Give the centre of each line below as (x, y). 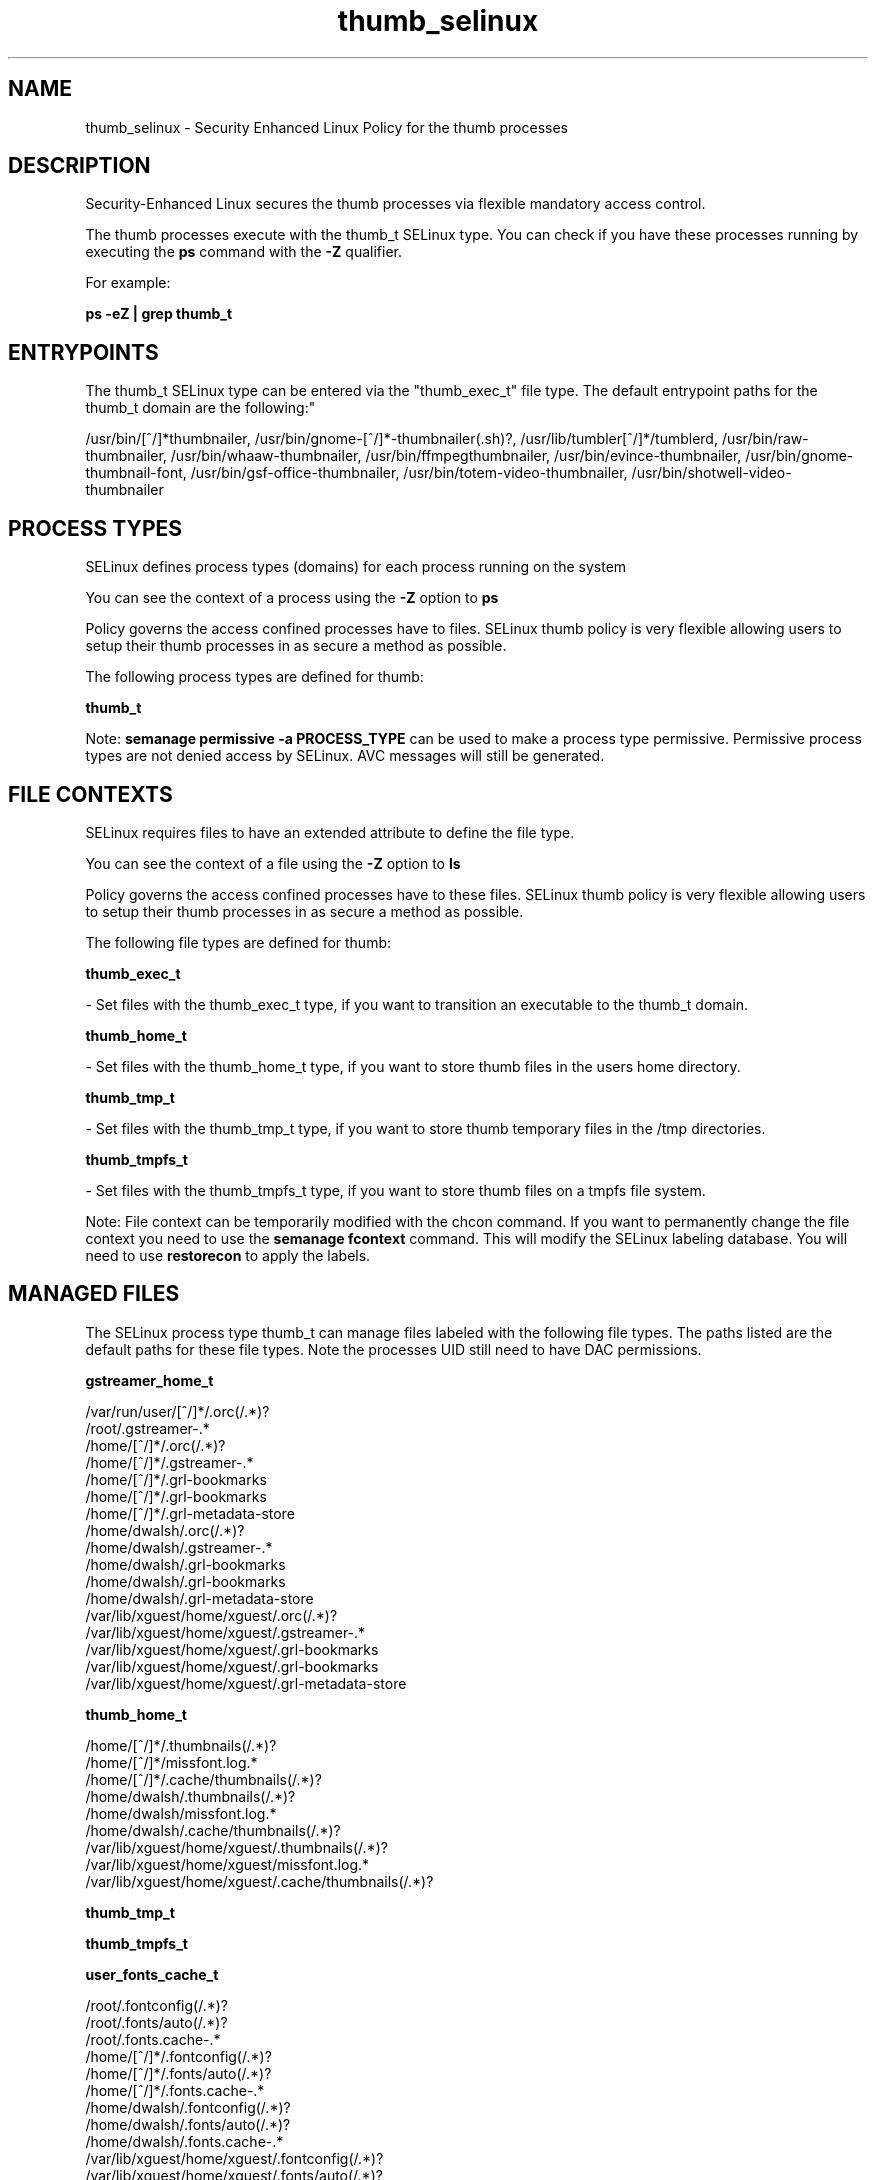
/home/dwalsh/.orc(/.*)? (165, 1530)
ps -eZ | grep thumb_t (159, 314)
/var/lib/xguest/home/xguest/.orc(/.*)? (211, 1615)
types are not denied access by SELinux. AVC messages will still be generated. (345, 756)
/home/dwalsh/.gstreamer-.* (179, 1547)
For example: (128, 283)
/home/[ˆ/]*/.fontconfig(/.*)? (178, 2056)
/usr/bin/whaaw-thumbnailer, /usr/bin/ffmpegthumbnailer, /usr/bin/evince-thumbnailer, (456, 456)
